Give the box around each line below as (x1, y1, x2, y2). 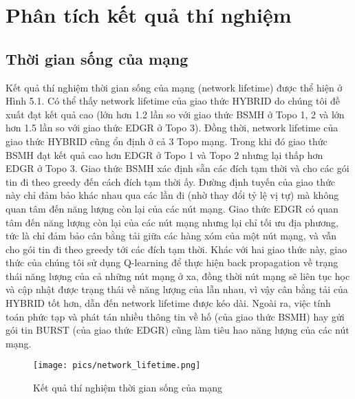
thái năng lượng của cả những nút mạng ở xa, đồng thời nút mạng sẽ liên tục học (6, 268, 350, 283)
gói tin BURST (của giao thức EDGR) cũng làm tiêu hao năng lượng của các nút (6, 323, 349, 337)
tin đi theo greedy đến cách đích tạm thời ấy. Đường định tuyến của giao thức (6, 174, 335, 188)
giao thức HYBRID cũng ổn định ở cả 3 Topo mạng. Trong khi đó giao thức (6, 133, 327, 148)
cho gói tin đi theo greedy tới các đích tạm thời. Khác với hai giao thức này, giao (6, 241, 347, 256)
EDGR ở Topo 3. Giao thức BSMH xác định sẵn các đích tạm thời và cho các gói (6, 161, 349, 175)
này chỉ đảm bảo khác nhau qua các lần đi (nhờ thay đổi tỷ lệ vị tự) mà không (6, 188, 339, 202)
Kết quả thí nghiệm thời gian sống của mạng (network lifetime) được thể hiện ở (6, 80, 343, 94)
